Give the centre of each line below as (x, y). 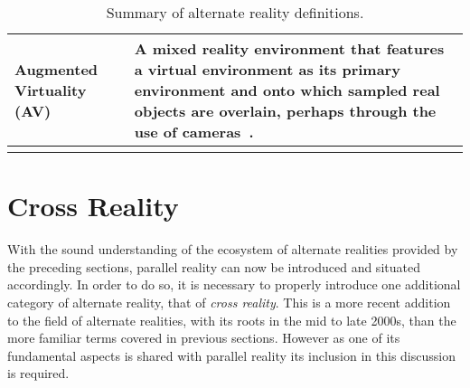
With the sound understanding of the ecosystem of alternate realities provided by (233, 249)
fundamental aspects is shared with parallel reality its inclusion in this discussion (231, 355)
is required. (38, 373)
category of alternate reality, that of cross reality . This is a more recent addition (229, 302)
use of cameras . (194, 132)
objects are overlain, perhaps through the (285, 111)
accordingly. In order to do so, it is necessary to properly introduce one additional (234, 284)
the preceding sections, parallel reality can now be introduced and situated (214, 266)
